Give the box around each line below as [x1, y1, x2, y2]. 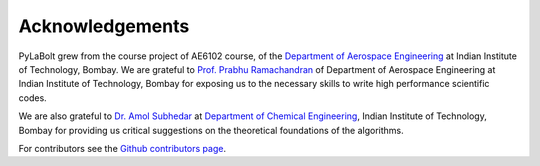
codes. [18, 91, 47, 104]
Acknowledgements [18, 15, 190, 37]
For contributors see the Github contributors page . [18, 142, 227, 154]
